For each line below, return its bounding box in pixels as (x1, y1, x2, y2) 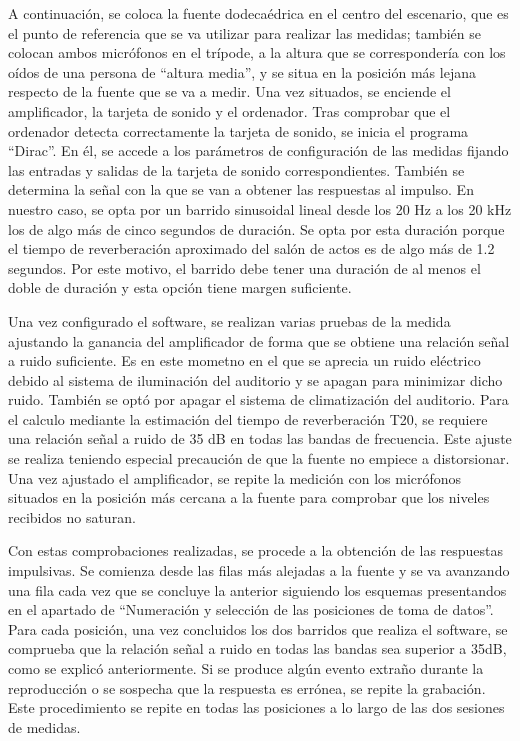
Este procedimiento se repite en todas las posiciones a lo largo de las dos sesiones (8, 697, 505, 718)
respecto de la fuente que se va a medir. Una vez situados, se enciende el (8, 81, 451, 102)
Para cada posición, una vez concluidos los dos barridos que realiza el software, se (8, 618, 508, 639)
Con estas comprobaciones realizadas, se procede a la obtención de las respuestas (8, 540, 504, 561)
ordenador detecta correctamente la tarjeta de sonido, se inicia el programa (8, 120, 469, 141)
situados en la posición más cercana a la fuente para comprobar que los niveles (8, 487, 490, 508)
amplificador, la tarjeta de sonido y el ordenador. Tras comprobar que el (8, 100, 451, 121)
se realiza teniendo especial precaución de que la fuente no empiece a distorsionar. (8, 448, 510, 469)
